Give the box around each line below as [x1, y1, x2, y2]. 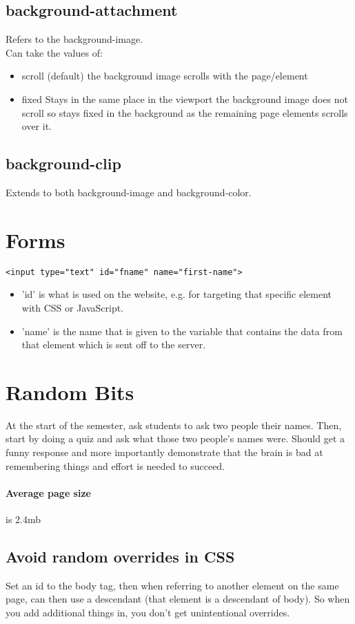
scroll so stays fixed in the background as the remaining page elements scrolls [21, 105, 348, 120]
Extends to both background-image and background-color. [6, 185, 252, 199]
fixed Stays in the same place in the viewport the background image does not [21, 91, 348, 106]
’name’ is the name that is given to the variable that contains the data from [21, 323, 343, 338]
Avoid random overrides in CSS [6, 546, 235, 567]
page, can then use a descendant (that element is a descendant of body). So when [6, 592, 350, 606]
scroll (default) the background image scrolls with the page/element [21, 68, 308, 83]
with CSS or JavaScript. [21, 300, 124, 314]
